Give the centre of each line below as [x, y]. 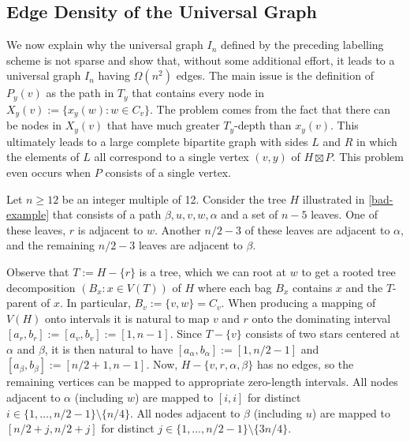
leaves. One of [344, 214]
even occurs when [49, 172]
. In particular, [95, 303]
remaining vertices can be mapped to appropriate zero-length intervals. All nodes [202, 382]
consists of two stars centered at [323, 333]
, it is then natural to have [109, 348]
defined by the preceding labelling [302, 45]
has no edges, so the [305, 364]
